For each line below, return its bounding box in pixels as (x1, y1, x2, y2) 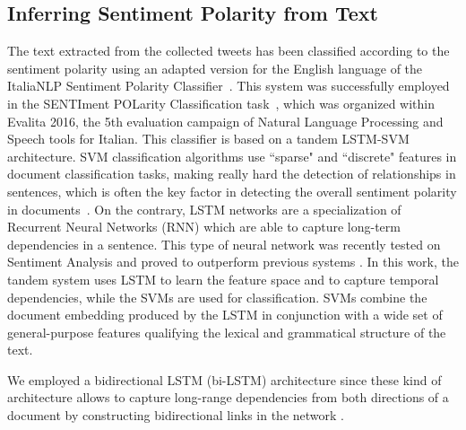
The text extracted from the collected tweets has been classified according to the (7, 41, 450, 60)
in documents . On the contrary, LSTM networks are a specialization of (7, 199, 401, 218)
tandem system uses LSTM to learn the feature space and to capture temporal (7, 269, 439, 288)
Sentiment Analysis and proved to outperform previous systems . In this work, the (7, 252, 459, 271)
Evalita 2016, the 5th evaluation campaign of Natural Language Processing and (7, 111, 444, 130)
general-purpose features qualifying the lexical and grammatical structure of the (7, 322, 446, 341)
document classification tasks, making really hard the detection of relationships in (7, 164, 456, 183)
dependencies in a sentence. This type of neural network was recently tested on (7, 234, 441, 253)
